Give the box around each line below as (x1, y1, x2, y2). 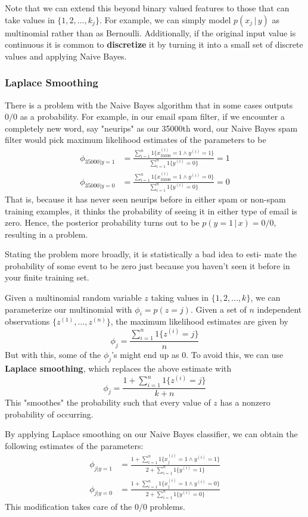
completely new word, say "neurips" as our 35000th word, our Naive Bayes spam (5, 122, 298, 134)
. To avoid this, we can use (186, 348, 284, 361)
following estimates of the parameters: (5, 439, 144, 451)
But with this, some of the (5, 348, 101, 361)
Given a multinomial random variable (5, 291, 142, 304)
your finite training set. (5, 271, 89, 284)
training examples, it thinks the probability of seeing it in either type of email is (5, 204, 297, 217)
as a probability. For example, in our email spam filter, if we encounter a (20, 110, 285, 123)
